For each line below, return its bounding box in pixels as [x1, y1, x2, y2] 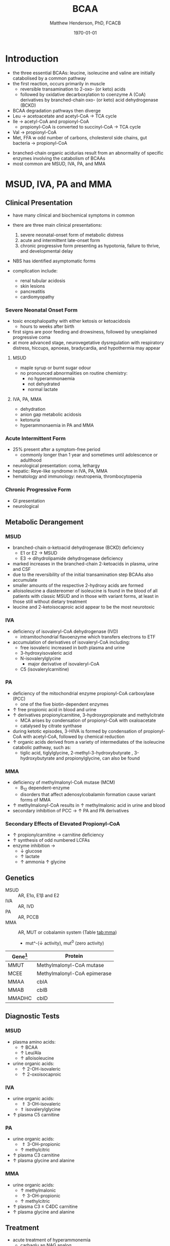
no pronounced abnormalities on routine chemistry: [20, 370, 128, 376]
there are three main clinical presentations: [12, 222, 103, 228]
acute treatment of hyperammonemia [12, 1237, 91, 1243]
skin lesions [20, 283, 45, 289]
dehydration [20, 406, 46, 412]
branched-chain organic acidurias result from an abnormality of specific [12, 149, 164, 156]
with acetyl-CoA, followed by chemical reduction [22, 733, 125, 740]
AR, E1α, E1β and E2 [18, 893, 59, 899]
